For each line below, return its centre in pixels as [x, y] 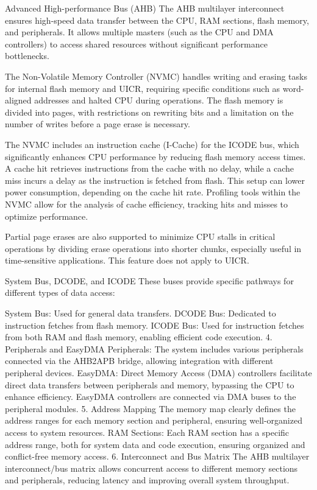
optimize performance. [47, 216]
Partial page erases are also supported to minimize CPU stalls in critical [140, 236]
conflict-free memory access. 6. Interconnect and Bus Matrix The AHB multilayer [157, 456]
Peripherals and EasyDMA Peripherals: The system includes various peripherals [154, 348]
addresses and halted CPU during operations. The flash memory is [159, 100]
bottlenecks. [27, 56]
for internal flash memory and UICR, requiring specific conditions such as [143, 88]
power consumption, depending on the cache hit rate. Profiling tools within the [153, 192]
